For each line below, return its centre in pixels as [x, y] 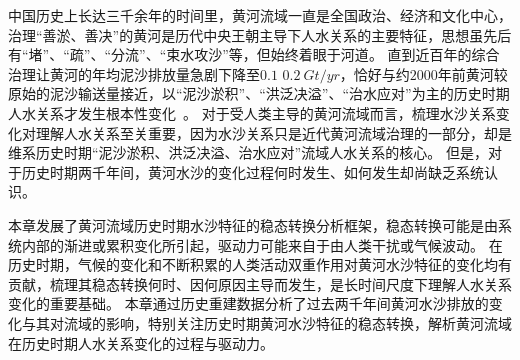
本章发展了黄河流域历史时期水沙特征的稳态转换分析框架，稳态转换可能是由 [253, 224]
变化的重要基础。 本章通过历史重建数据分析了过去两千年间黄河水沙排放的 [248, 303]
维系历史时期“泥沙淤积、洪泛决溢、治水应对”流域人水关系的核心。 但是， [248, 152]
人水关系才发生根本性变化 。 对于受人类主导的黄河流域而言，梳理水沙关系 [252, 112]
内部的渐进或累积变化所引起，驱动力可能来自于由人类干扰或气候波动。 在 [262, 244]
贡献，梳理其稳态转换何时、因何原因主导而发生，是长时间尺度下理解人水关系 [260, 283]
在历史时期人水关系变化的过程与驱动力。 [141, 342]
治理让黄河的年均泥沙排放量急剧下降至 [134, 73]
